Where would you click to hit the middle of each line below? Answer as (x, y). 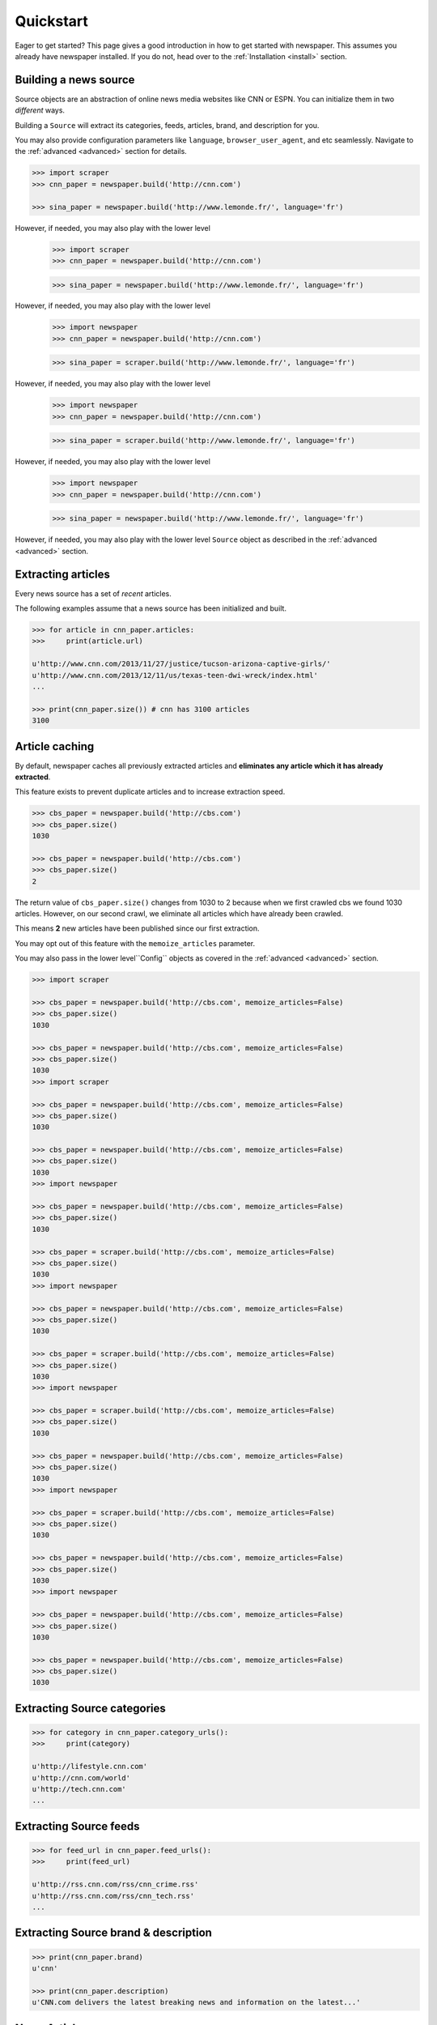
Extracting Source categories (90, 1708)
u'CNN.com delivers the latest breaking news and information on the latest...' (196, 2002)
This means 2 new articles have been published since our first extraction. (137, 928)
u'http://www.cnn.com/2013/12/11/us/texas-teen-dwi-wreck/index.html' (175, 675)
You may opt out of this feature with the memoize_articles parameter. (135, 943)
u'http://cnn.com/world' (81, 1778)
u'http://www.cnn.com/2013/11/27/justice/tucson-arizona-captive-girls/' (181, 664)
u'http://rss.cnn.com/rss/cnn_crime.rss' (115, 1884)
